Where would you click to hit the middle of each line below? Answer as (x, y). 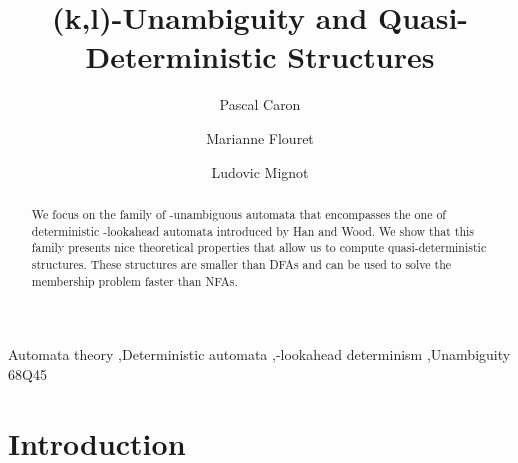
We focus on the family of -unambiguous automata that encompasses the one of (238, 213)
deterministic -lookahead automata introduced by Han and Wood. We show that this (253, 230)
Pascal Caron (260, 104)
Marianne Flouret (260, 137)
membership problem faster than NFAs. (134, 280)
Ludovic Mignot (260, 171)
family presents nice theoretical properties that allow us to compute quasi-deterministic (259, 247)
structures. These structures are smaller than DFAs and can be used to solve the (241, 263)
